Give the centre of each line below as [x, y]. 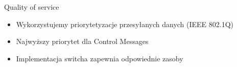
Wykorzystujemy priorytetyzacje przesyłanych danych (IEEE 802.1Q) [125, 24]
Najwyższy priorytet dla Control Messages [82, 41]
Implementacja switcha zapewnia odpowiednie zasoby [100, 58]
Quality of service [32, 7]
